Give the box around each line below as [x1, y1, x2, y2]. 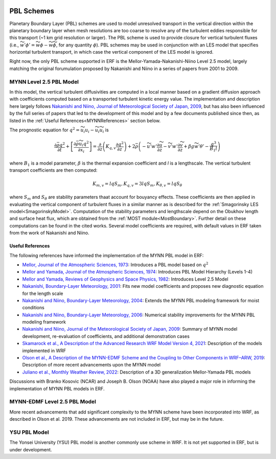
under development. [9, 446, 52, 452]
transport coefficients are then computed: [9, 167, 98, 173]
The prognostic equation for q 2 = [9, 126, 80, 133]
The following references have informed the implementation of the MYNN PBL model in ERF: [9, 252, 204, 258]
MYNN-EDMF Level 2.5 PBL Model [9, 398, 97, 405]
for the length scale [22, 290, 63, 296]
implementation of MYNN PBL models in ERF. [9, 385, 105, 392]
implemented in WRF [22, 348, 66, 354]
